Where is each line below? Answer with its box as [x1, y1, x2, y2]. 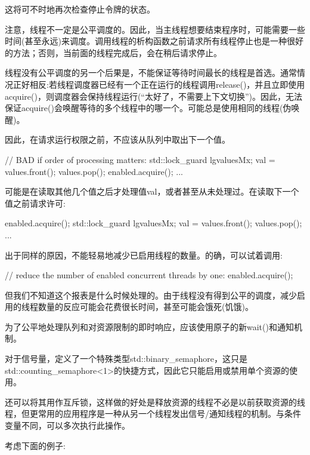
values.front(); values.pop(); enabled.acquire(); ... [5, 165, 183, 177]
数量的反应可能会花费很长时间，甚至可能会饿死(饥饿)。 [38, 300, 253, 313]
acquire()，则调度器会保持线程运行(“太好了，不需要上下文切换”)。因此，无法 [5, 90, 302, 102]
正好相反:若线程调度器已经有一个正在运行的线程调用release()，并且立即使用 [13, 78, 305, 90]
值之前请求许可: [5, 196, 66, 209]
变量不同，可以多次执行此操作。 [5, 419, 130, 432]
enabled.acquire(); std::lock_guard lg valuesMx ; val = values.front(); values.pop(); [5, 217, 302, 229]
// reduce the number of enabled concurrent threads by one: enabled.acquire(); [5, 269, 293, 281]
